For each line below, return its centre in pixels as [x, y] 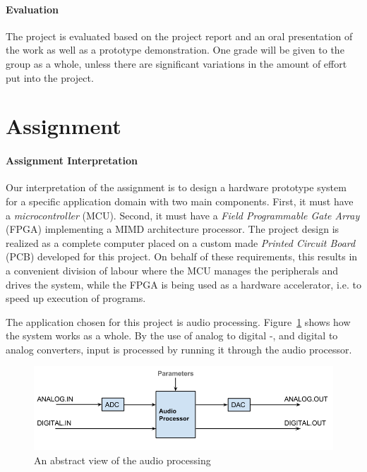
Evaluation [32, 9]
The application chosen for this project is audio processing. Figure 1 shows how [178, 321]
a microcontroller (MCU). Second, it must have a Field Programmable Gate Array [183, 215]
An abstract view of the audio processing [122, 460]
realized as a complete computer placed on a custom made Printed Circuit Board [181, 242]
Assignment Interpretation [72, 161]
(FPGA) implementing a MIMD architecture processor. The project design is [173, 229]
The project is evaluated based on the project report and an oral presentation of [179, 36]
